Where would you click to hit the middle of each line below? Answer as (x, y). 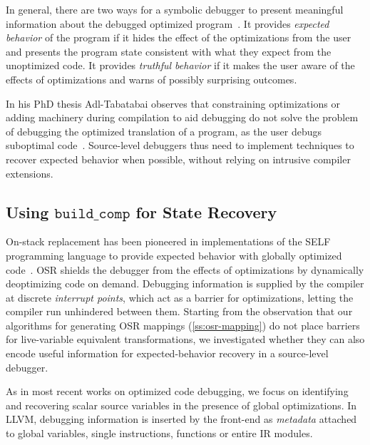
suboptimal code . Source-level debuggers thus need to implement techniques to (180, 145)
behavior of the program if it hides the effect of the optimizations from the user (179, 37)
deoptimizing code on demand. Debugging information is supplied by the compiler (185, 283)
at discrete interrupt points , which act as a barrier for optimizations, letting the (180, 297)
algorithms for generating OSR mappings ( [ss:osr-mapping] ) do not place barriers (183, 325)
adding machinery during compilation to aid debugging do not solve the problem (182, 117)
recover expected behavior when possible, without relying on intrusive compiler (178, 159)
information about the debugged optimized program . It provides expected (168, 23)
